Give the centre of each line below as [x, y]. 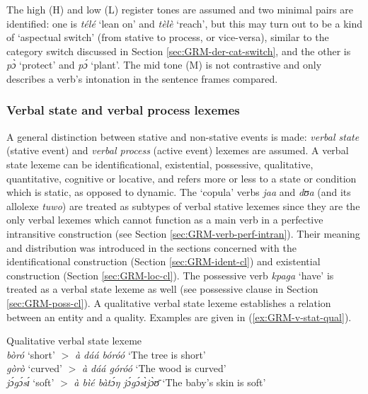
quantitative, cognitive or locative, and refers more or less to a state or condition [182, 178]
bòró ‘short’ [31, 354]
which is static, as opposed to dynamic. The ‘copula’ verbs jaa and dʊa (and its [179, 192]
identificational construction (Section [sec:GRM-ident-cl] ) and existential [163, 261]
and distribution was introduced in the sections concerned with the [151, 247]
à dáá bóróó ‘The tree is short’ [140, 354]
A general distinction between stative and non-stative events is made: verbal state [183, 136]
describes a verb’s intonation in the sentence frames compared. [142, 78]
